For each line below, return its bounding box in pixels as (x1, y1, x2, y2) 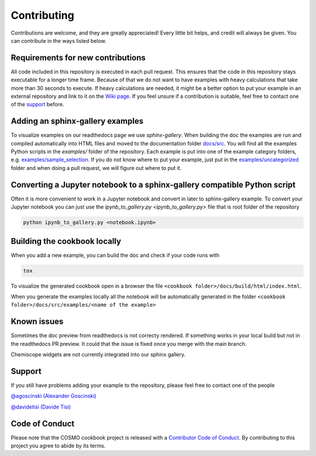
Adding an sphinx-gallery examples (11, 116, 143, 126)
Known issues (11, 317, 64, 326)
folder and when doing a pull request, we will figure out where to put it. (11, 164, 181, 171)
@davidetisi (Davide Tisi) (11, 403, 71, 410)
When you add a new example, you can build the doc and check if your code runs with (11, 251, 219, 258)
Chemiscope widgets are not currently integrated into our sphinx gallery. (11, 351, 186, 358)
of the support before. (11, 101, 64, 108)
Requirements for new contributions (11, 53, 146, 63)
